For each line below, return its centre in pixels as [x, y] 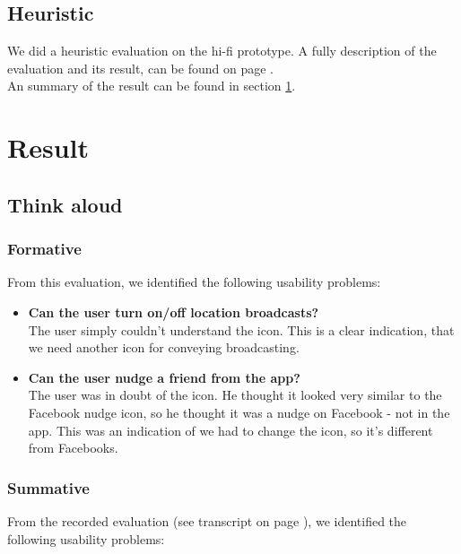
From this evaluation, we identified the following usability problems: [194, 282]
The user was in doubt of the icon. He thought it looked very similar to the [235, 395]
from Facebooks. [73, 448]
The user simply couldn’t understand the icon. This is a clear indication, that [241, 329]
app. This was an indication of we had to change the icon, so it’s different [230, 430]
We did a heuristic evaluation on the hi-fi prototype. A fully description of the [222, 51]
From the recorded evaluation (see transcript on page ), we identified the [207, 520]
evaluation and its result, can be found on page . [140, 68]
